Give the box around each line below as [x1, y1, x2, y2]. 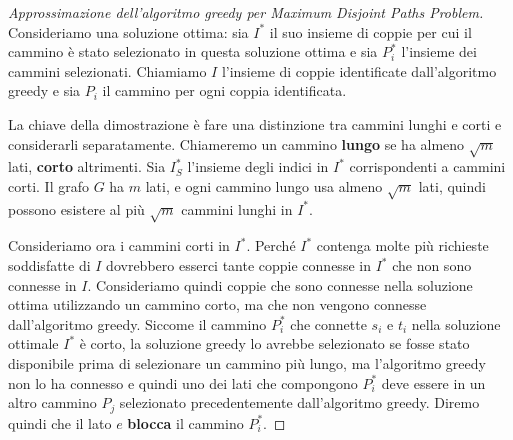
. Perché [246, 235, 296, 256]
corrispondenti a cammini [349, 156, 506, 177]
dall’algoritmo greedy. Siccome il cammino [8, 313, 267, 334]
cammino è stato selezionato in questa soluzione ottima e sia [8, 41, 378, 62]
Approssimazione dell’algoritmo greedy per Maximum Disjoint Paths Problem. [8, 2, 484, 22]
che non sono [392, 255, 472, 276]
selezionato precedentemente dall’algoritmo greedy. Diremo [119, 392, 480, 413]
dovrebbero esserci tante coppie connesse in [106, 255, 371, 276]
